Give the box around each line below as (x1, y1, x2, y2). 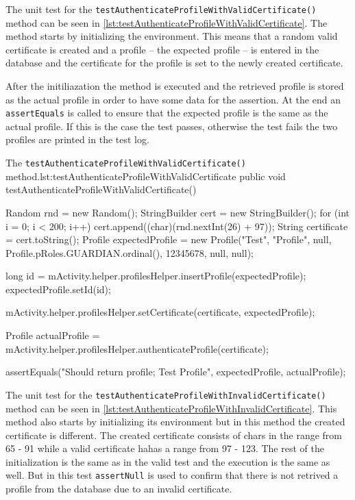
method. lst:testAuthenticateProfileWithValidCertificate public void (5, 168, 286, 183)
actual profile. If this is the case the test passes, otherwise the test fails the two (5, 118, 338, 133)
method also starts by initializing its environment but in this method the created (5, 414, 345, 429)
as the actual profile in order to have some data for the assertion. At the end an (5, 92, 341, 106)
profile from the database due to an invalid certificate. (5, 482, 232, 496)
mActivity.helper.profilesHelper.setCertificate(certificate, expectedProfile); (5, 305, 315, 319)
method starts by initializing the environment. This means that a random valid (5, 29, 338, 43)
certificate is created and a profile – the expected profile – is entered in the (5, 42, 319, 56)
